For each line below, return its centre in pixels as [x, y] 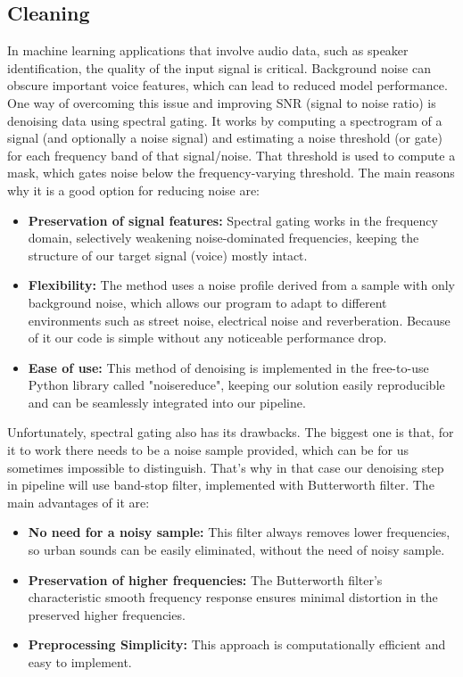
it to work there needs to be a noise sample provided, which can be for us [208, 450]
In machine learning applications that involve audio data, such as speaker [208, 50]
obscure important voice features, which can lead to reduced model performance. [227, 85]
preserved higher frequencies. [107, 614]
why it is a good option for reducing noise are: [134, 190]
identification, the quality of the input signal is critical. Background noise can [219, 67]
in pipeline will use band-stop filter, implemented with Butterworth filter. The [221, 485]
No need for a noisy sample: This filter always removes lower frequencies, [239, 532]
